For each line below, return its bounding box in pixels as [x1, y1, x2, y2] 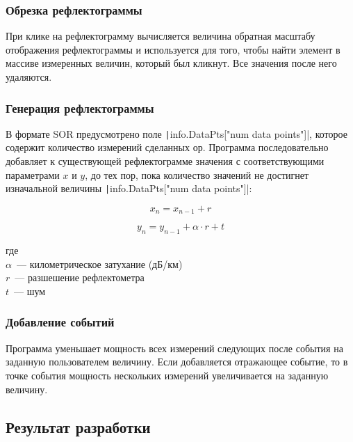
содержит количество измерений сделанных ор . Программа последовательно [6, 140, 329, 155]
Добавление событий [6, 313, 115, 331]
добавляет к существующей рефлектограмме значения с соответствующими [6, 154, 325, 168]
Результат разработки [6, 416, 151, 437]
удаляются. [6, 70, 52, 84]
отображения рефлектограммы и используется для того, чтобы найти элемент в [6, 42, 340, 56]
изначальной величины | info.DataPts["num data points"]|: [6, 181, 252, 196]
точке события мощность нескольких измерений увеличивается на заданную [6, 368, 329, 382]
